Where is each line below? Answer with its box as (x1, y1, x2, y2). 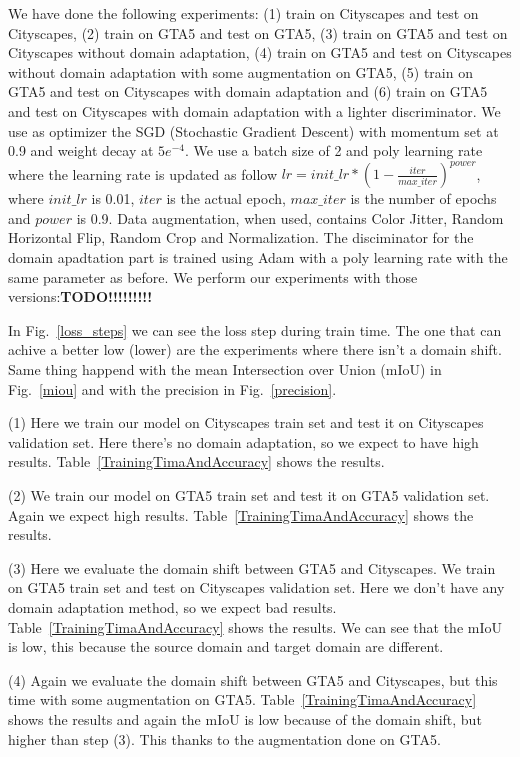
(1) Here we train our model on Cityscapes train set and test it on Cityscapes (8, 412, 484, 433)
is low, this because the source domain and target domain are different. (8, 636, 444, 657)
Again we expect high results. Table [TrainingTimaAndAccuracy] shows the (8, 504, 474, 525)
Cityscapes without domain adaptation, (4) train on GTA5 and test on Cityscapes (8, 42, 512, 63)
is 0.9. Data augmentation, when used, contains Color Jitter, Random (76, 207, 504, 228)
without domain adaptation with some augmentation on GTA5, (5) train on (8, 61, 473, 82)
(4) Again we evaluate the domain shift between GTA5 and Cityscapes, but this (8, 669, 498, 690)
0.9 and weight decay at (8, 140, 154, 161)
